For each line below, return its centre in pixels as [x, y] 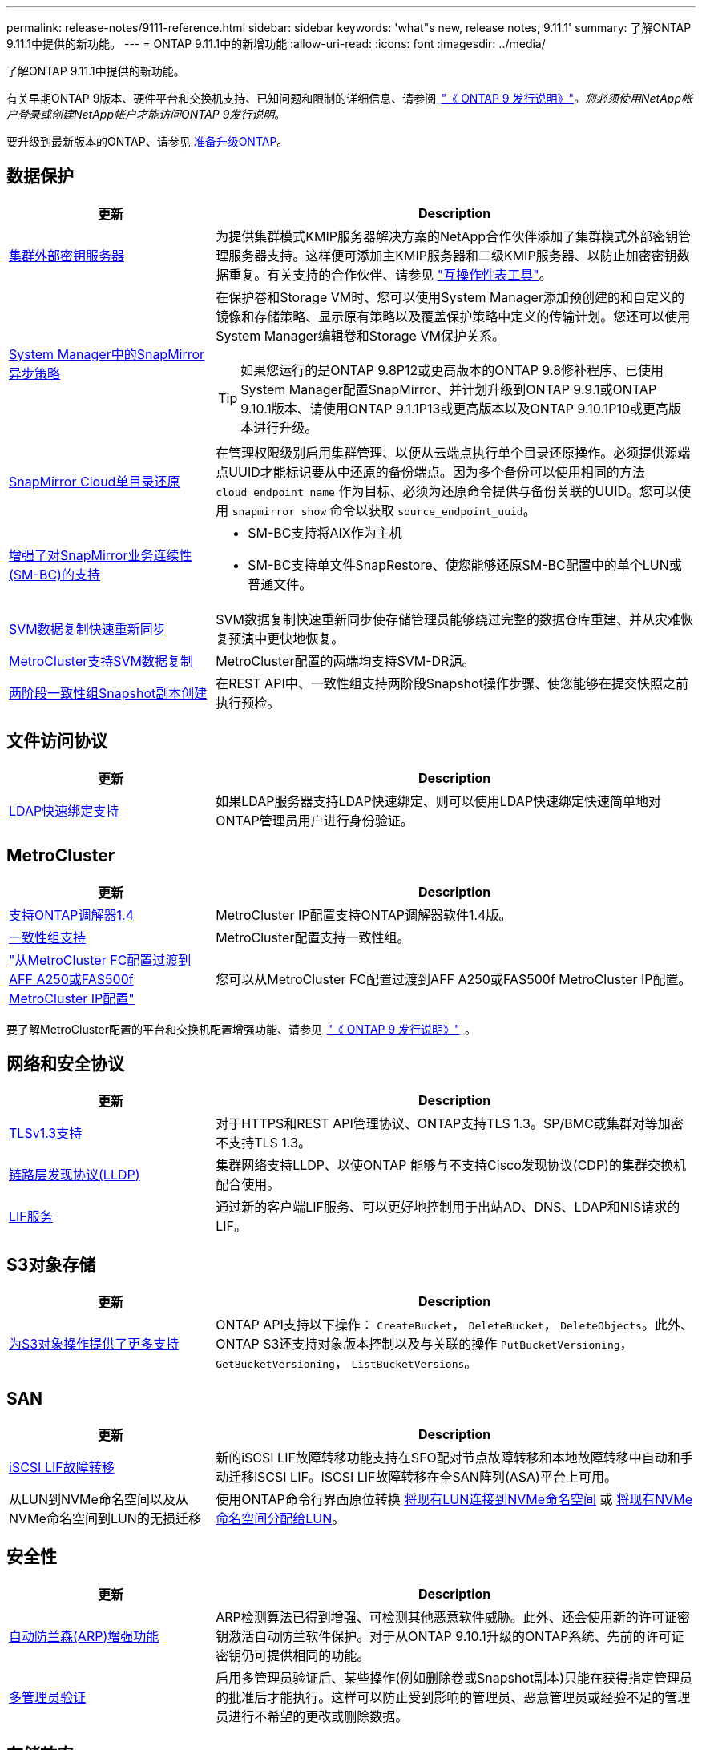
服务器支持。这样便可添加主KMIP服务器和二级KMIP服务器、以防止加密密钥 [453, 255]
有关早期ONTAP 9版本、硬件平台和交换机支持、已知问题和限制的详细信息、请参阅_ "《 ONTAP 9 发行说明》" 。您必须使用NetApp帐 [349, 98]
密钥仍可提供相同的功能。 [293, 1655]
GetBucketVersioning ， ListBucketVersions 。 [347, 1363]
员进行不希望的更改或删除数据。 [312, 1716]
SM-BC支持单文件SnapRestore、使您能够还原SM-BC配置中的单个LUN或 [465, 565]
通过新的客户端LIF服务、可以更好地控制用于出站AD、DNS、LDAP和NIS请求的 [448, 1207]
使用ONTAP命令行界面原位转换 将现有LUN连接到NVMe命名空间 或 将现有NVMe [454, 1500]
